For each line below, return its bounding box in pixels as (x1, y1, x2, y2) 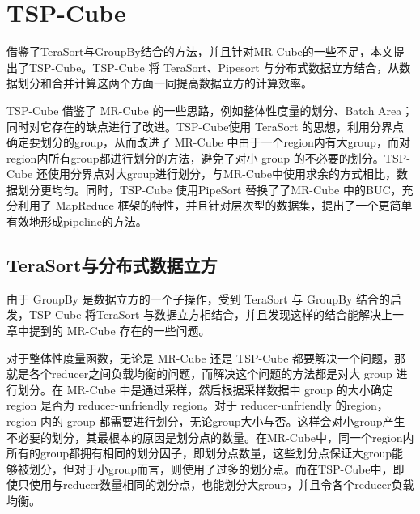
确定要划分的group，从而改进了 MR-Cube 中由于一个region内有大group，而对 (6, 134, 410, 151)
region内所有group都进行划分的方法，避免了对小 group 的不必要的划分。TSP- (6, 149, 410, 166)
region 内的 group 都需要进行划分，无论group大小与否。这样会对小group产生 (6, 413, 405, 430)
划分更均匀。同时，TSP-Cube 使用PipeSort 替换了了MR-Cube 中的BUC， (17, 181, 402, 198)
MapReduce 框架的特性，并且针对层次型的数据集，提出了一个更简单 (55, 197, 413, 214)
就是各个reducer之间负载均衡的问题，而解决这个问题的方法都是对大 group (6, 365, 392, 382)
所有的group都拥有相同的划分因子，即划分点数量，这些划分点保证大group (6, 444, 392, 461)
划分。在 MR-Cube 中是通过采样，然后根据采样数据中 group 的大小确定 (17, 380, 393, 397)
